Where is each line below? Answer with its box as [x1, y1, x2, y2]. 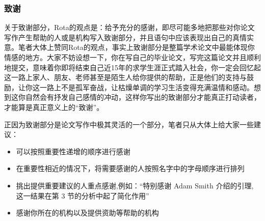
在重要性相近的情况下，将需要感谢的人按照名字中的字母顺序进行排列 [16, 163, 245, 174]
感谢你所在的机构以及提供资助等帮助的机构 [16, 207, 159, 218]
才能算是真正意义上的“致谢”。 [4, 101, 104, 112]
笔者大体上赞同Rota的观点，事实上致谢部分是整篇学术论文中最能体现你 [18, 42, 255, 52]
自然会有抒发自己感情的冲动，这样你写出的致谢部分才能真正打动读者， [25, 92, 261, 102]
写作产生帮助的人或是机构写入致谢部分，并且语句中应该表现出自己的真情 [4, 32, 247, 42]
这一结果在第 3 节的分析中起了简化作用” [16, 190, 149, 201]
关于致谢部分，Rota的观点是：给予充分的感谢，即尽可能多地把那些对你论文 [4, 22, 255, 33]
